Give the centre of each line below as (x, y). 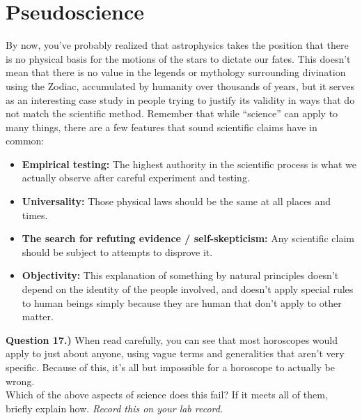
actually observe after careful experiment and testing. (136, 178)
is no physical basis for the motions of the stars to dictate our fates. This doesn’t (178, 58)
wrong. (20, 381)
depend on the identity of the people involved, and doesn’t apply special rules (188, 289)
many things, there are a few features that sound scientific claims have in (162, 127)
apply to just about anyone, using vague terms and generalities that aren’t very (175, 353)
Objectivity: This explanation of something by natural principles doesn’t (180, 275)
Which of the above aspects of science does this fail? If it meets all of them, (167, 395)
